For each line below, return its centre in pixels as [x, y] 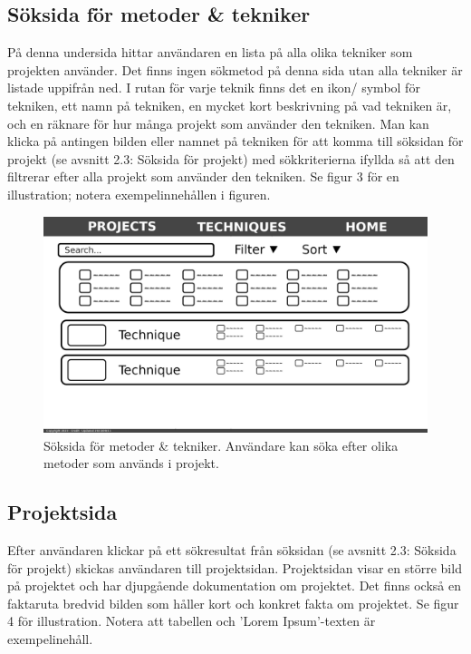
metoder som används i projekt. [131, 463]
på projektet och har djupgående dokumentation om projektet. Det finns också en [235, 586]
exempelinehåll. [50, 639]
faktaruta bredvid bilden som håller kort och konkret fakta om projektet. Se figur [233, 603]
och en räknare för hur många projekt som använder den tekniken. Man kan [218, 123]
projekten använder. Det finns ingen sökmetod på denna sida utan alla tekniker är [235, 69]
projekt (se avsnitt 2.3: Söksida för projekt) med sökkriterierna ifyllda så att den [231, 158]
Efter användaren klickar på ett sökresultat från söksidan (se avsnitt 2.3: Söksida [232, 550]
